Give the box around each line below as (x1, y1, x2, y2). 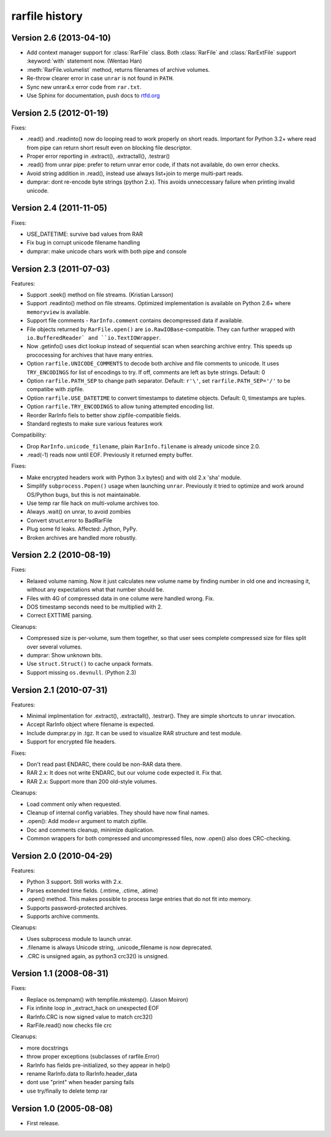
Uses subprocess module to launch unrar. (26, 935, 132, 942)
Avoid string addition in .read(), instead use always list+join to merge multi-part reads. (26, 170, 243, 177)
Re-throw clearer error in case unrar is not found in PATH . (26, 74, 174, 82)
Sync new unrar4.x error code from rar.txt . (26, 83, 142, 90)
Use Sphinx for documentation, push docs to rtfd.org (26, 92, 161, 100)
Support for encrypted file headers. (26, 738, 116, 746)
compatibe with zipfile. (26, 386, 85, 393)
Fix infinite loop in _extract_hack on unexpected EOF (26, 1004, 159, 1012)
